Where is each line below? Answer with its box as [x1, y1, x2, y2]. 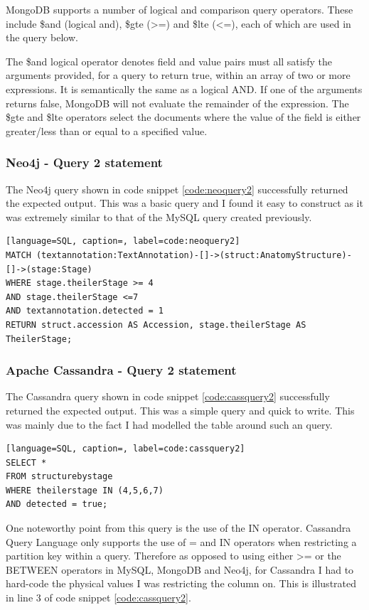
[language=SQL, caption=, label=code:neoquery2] [6, 236, 240, 247]
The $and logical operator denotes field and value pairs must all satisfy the [6, 53, 333, 68]
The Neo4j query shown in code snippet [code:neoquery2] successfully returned [6, 181, 348, 196]
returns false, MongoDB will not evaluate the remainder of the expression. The [6, 95, 349, 110]
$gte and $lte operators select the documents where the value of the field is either [6, 109, 361, 124]
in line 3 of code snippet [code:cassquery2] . [6, 590, 191, 605]
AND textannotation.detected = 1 [6, 306, 164, 316]
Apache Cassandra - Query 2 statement [6, 361, 237, 379]
